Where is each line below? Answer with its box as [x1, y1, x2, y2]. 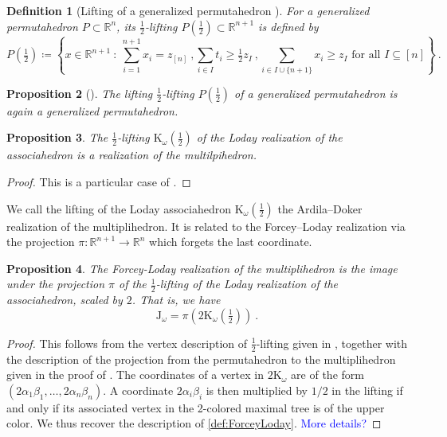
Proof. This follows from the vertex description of [6, 334, 248, 351]
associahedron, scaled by [6, 291, 123, 308]
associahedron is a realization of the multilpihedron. [6, 146, 257, 163]
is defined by [258, 18, 319, 34]
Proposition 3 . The [6, 129, 108, 146]
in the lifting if [331, 381, 403, 398]
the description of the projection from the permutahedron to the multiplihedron [6, 350, 396, 367]
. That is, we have [131, 291, 221, 308]
